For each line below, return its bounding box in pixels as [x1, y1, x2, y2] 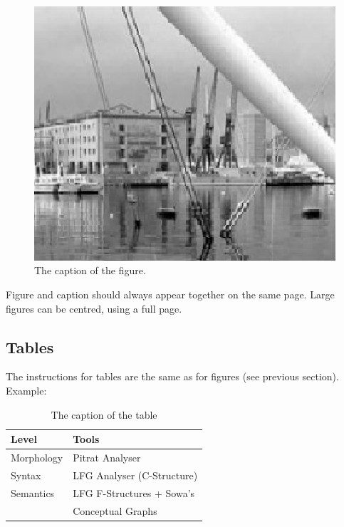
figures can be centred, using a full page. [6, 301, 182, 315]
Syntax [11, 467, 41, 482]
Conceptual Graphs [73, 503, 157, 518]
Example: [6, 383, 47, 398]
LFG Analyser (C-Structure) [73, 467, 198, 482]
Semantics [11, 485, 55, 500]
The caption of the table [51, 407, 157, 422]
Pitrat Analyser [73, 450, 141, 465]
